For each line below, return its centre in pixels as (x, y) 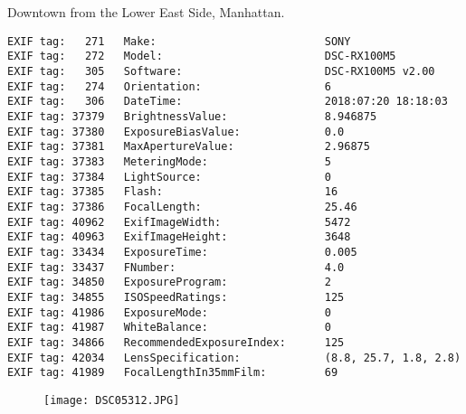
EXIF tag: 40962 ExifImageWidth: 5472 (179, 222)
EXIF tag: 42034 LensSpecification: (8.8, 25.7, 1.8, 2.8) (234, 358)
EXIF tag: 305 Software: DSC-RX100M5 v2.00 (221, 72)
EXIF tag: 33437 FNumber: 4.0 (176, 267)
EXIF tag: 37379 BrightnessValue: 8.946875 (192, 117)
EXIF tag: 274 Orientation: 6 (169, 86)
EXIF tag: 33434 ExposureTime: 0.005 (182, 252)
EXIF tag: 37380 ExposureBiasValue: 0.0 (176, 132)
